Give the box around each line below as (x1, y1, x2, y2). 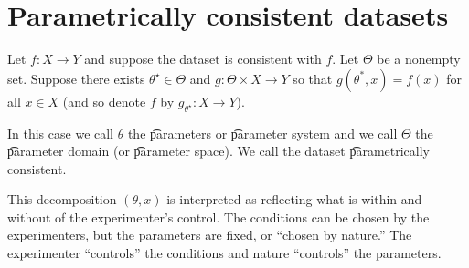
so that (293, 68, 333, 88)
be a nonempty (377, 49, 461, 68)
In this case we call (7, 123, 114, 142)
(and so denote (62, 91, 146, 110)
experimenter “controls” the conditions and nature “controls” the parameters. (7, 243, 442, 263)
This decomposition (7, 190, 117, 209)
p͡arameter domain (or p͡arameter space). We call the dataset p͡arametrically (7, 141, 430, 160)
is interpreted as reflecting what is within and (166, 190, 422, 209)
